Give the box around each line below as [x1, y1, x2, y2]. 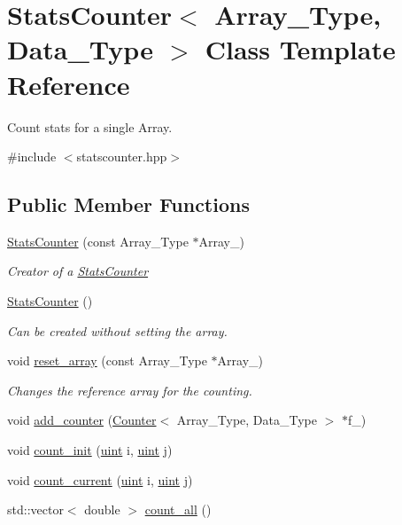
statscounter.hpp [76, 147, 167, 166]
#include [7, 147, 57, 166]
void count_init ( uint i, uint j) [7, 441, 173, 459]
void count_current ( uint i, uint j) [7, 470, 193, 489]
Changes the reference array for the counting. [7, 380, 252, 399]
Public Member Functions [7, 191, 250, 218]
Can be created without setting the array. [7, 321, 228, 340]
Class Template [205, 31, 396, 67]
